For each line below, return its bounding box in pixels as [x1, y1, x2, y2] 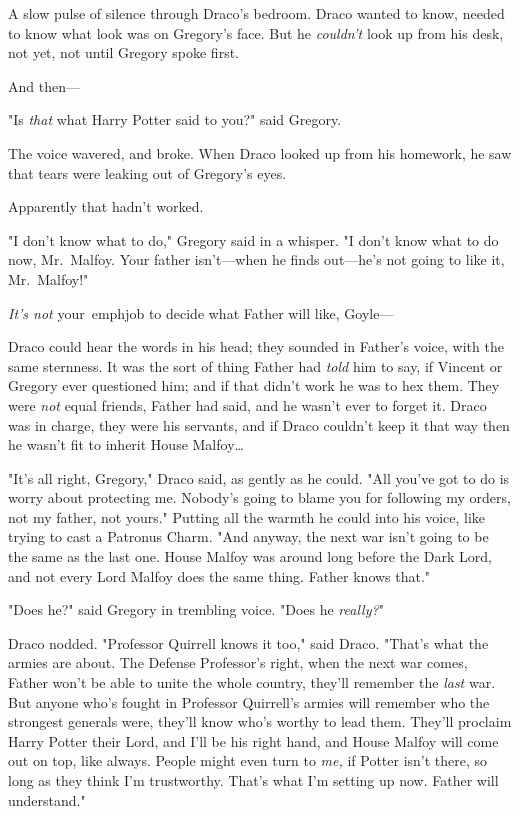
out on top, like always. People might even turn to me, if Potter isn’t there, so [8, 750, 488, 771]
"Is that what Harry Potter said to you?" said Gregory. [8, 109, 342, 130]
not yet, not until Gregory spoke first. [8, 42, 239, 63]
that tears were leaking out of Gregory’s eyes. [8, 162, 287, 183]
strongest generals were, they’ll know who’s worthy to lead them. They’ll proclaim [8, 711, 512, 732]
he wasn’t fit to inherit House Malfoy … [8, 434, 244, 455]
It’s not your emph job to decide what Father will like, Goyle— [8, 302, 394, 323]
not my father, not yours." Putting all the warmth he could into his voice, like [8, 506, 486, 527]
